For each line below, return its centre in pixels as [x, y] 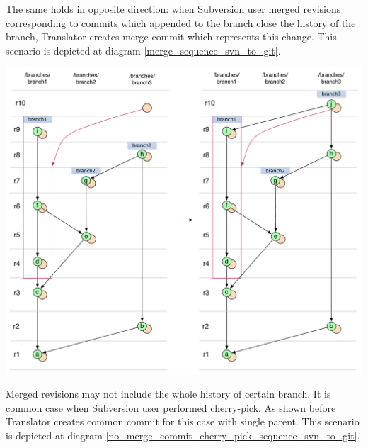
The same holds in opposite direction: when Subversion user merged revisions [173, 9]
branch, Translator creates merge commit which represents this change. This [171, 37]
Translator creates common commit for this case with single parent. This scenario [183, 421]
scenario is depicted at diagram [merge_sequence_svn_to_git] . [143, 50]
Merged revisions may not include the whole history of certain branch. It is [168, 394]
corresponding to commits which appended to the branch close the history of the [181, 22]
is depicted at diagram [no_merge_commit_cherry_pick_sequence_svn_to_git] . [183, 435]
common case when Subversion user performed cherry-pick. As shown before [171, 407]
